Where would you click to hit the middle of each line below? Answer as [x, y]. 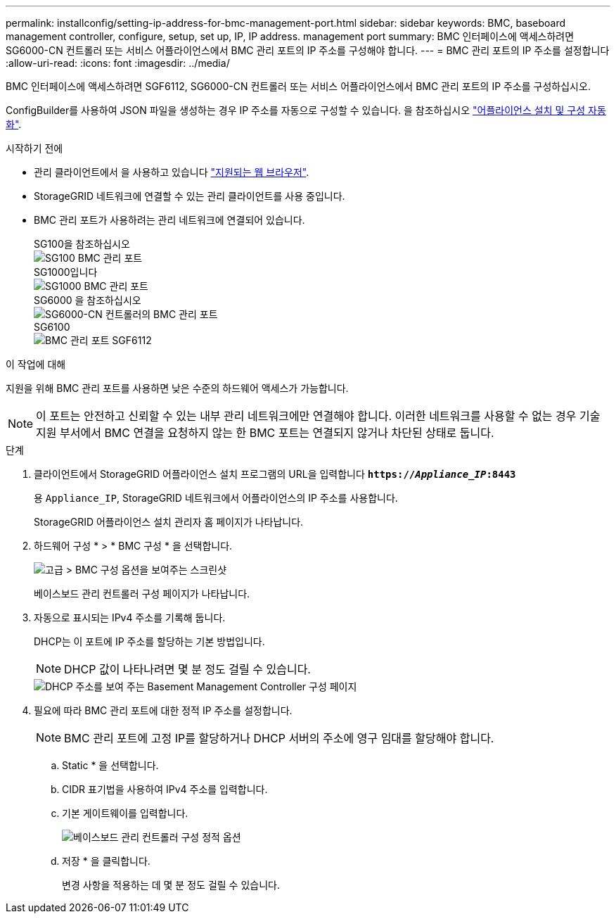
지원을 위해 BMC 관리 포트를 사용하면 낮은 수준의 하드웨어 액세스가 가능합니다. [177, 388]
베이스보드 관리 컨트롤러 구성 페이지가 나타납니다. [142, 594]
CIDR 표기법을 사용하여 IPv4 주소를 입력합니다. [165, 789]
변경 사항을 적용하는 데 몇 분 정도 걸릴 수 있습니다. [171, 885]
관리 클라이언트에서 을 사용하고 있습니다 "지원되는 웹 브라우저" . [172, 172]
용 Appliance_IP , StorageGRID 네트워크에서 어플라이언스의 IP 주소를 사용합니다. [216, 498]
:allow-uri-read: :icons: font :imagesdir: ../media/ [118, 63]
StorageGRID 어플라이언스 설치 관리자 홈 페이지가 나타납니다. [169, 522]
